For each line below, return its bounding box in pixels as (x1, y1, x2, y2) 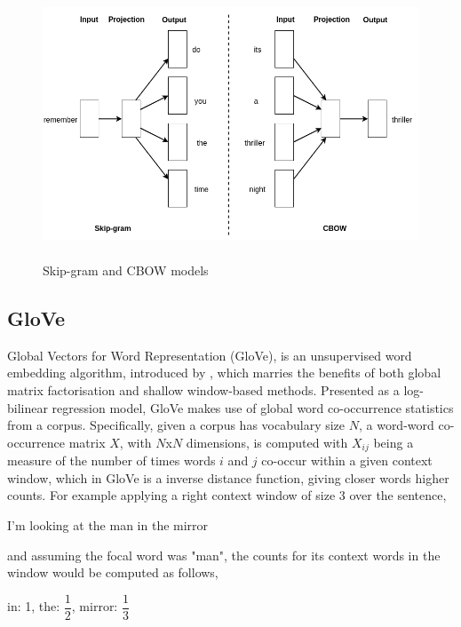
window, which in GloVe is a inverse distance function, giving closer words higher (7, 468, 449, 487)
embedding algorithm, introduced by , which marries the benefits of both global (7, 363, 441, 382)
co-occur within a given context (261, 451, 433, 470)
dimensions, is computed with (186, 433, 348, 451)
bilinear (7, 398, 48, 417)
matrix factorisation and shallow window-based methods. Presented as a (7, 380, 400, 399)
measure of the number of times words (7, 451, 216, 470)
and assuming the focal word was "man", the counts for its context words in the (7, 545, 441, 564)
